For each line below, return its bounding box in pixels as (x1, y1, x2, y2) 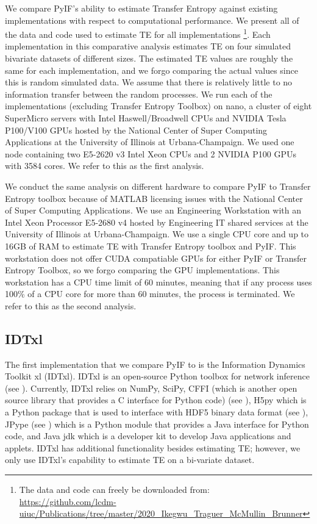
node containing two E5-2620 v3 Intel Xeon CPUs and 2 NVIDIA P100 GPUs (5, 147, 296, 160)
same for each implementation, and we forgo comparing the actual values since (5, 63, 298, 76)
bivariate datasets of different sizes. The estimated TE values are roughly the (5, 52, 293, 65)
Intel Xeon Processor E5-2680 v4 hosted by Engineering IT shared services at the (5, 215, 308, 228)
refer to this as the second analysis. (5, 299, 137, 312)
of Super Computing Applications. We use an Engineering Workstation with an (5, 204, 301, 217)
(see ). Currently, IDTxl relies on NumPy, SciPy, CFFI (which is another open (5, 381, 297, 394)
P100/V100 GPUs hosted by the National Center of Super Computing (5, 123, 268, 136)
